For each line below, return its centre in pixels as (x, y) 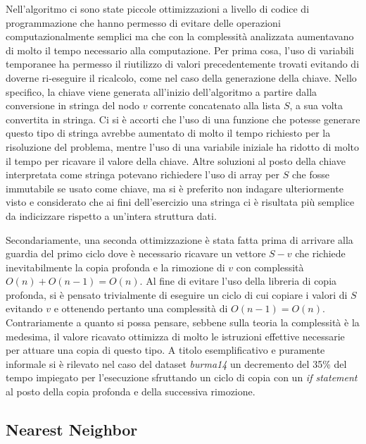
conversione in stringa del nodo (73, 105)
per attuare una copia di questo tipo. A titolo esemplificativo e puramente (165, 350)
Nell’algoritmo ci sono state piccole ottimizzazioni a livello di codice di (158, 8)
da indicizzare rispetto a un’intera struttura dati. (111, 215)
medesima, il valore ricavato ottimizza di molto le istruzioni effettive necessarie (175, 336)
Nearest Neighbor (72, 430)
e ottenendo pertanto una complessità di (141, 308)
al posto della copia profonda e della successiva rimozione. (131, 391)
